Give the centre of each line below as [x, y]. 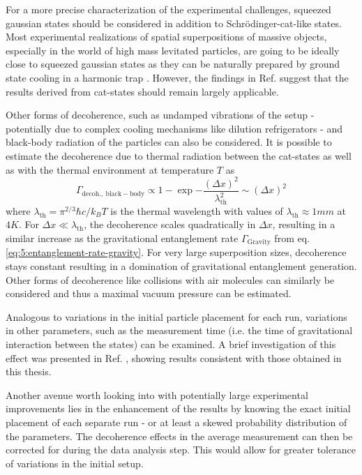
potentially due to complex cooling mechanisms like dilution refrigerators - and [174, 128]
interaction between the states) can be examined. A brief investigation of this [171, 344]
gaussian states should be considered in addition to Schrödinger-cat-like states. [174, 23]
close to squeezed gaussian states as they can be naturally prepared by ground [173, 64]
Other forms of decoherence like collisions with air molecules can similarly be [170, 279]
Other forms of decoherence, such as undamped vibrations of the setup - [160, 115]
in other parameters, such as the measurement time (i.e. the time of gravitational [179, 330]
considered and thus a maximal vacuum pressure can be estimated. [149, 293]
